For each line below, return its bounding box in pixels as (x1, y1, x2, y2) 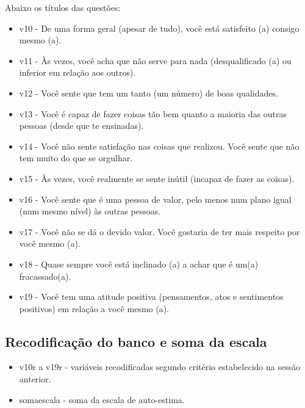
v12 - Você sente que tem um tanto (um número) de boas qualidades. (19, 86, 278, 99)
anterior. (19, 373, 51, 385)
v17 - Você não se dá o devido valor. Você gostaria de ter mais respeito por (19, 225, 300, 238)
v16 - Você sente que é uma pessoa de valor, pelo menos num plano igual (19, 192, 292, 205)
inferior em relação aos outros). (19, 66, 136, 79)
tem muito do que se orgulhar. (19, 151, 133, 164)
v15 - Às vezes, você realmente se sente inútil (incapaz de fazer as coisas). (19, 172, 295, 184)
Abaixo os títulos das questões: (5, 1, 121, 13)
